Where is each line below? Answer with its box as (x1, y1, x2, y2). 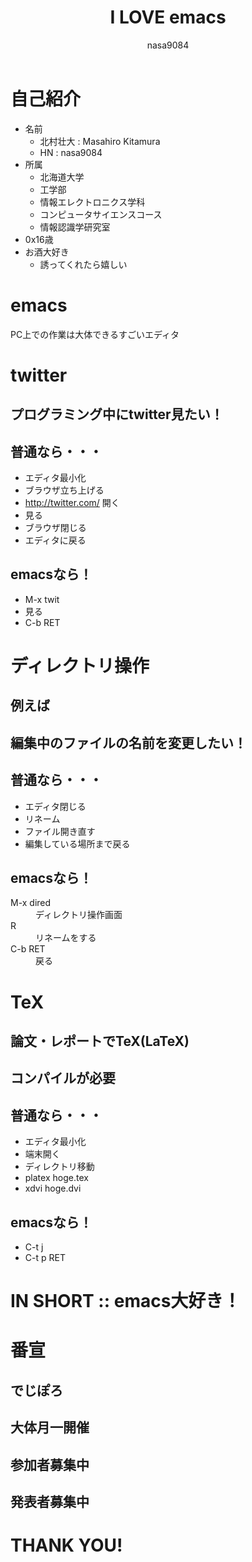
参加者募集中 (10, 1456, 90, 1473)
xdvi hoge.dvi (24, 1182, 82, 1195)
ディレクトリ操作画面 (35, 909, 123, 921)
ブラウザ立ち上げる (24, 484, 105, 496)
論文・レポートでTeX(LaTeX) (10, 1033, 190, 1050)
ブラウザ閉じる (24, 522, 87, 534)
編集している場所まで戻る (24, 837, 131, 850)
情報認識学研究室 (39, 221, 111, 233)
